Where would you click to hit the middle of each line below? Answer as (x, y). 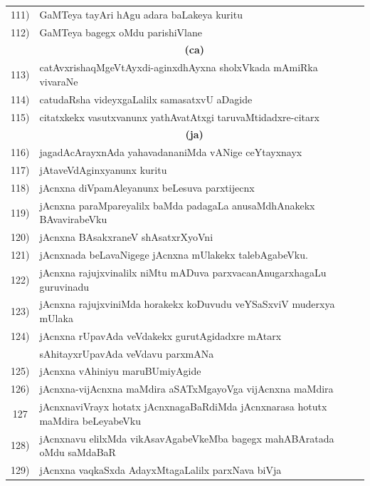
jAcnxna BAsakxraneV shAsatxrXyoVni (126, 237)
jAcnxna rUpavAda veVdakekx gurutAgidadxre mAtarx (160, 335)
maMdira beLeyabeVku (90, 420)
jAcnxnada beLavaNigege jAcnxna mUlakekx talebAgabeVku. (174, 255)
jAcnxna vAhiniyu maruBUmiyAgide (120, 371)
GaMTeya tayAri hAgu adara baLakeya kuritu (141, 14)
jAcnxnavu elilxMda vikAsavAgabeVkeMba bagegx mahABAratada (187, 438)
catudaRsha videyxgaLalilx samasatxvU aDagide (146, 99)
